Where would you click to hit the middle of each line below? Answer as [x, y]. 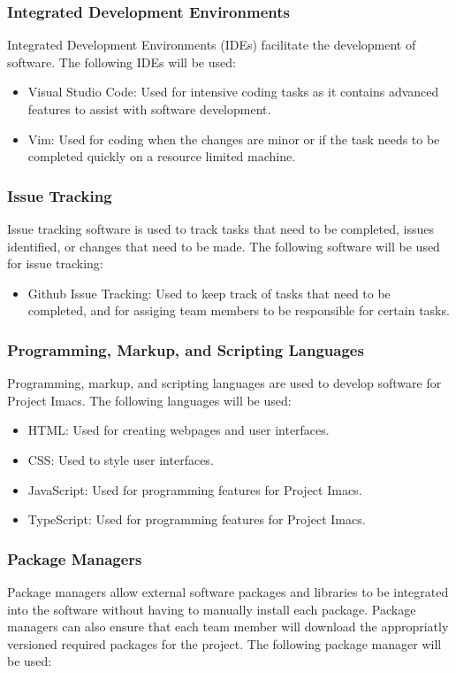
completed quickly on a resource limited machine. [162, 156]
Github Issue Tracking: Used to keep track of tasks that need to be [209, 293]
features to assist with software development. [149, 109]
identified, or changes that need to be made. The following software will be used [224, 246]
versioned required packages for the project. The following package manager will [224, 643]
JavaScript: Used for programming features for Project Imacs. [195, 489]
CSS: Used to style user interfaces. [121, 459]
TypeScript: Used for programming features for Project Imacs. [197, 519]
